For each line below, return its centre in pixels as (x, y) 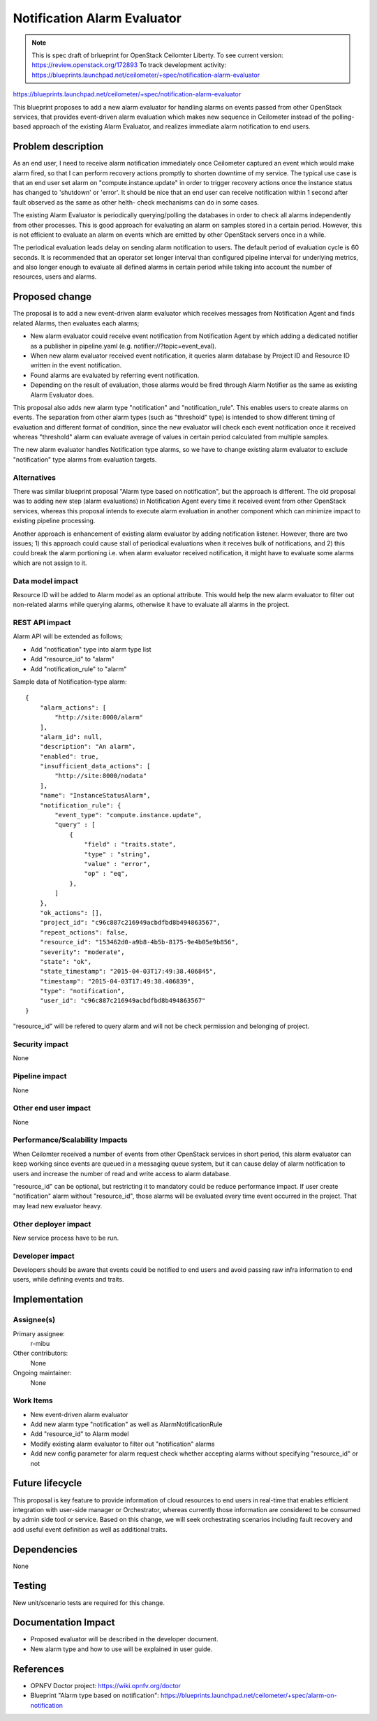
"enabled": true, (69, 756)
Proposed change (52, 297)
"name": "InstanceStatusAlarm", (95, 796)
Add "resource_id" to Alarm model (80, 1434)
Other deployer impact (52, 1224)
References (38, 1669)
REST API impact (42, 623)
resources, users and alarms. (55, 277)
